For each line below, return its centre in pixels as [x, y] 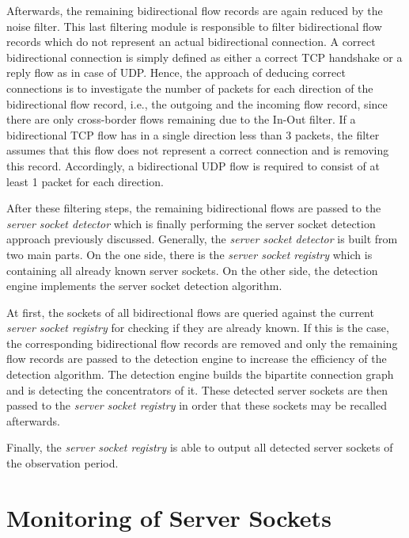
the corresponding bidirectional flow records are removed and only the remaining [202, 343]
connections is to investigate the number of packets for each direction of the [190, 88]
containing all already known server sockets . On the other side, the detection [192, 270]
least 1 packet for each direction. [85, 181]
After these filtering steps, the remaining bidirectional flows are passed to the [194, 208]
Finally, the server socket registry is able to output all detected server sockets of [200, 447]
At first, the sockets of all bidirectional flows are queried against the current [190, 312]
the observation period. [62, 463]
